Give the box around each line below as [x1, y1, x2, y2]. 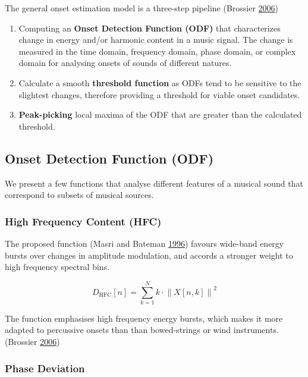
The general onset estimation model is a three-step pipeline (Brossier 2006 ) [5, 2, 279, 14]
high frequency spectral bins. [5, 260, 110, 273]
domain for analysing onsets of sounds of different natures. [18, 56, 232, 69]
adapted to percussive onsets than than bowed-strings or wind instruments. [5, 323, 279, 336]
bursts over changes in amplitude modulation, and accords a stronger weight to [5, 249, 293, 261]
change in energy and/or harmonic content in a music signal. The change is [18, 33, 293, 46]
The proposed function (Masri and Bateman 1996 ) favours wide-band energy [5, 237, 284, 249]
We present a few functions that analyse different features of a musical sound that [5, 177, 303, 189]
